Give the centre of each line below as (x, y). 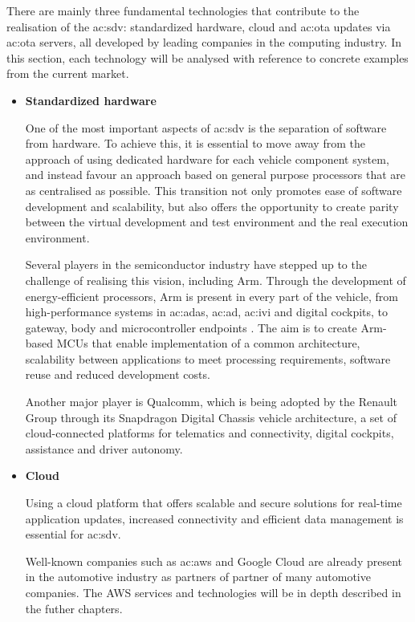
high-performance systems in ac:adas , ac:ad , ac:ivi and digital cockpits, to (207, 312)
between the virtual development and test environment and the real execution (217, 222)
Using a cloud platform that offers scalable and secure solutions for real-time (214, 503)
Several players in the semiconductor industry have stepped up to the (196, 264)
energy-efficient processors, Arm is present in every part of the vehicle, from (212, 296)
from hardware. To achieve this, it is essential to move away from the (195, 143)
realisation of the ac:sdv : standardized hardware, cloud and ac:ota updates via (199, 26)
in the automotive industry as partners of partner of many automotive (198, 577)
